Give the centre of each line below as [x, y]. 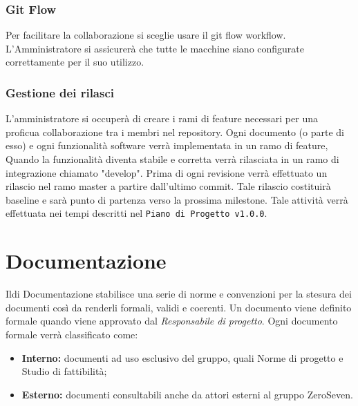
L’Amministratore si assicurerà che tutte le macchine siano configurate [155, 48]
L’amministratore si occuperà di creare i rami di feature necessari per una [162, 118]
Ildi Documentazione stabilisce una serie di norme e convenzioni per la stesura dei [179, 294]
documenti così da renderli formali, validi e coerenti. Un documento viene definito [179, 307]
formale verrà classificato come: [72, 334]
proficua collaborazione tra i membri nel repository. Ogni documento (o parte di [175, 132]
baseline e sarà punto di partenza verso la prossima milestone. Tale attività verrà [177, 199]
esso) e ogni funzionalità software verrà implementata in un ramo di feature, [167, 145]
